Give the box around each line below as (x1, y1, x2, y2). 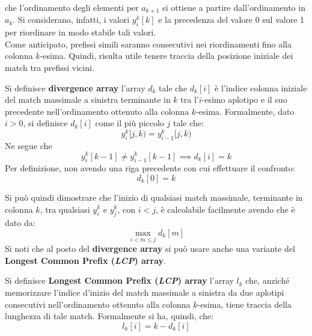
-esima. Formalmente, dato (196, 105, 295, 117)
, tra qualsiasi (40, 203, 90, 215)
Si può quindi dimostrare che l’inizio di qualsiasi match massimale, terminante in (5, 191, 303, 203)
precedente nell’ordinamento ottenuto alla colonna (5, 105, 189, 117)
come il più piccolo (95, 117, 164, 129)
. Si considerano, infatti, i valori (13, 13, 130, 26)
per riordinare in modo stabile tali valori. (5, 26, 156, 38)
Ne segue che (5, 139, 52, 151)
